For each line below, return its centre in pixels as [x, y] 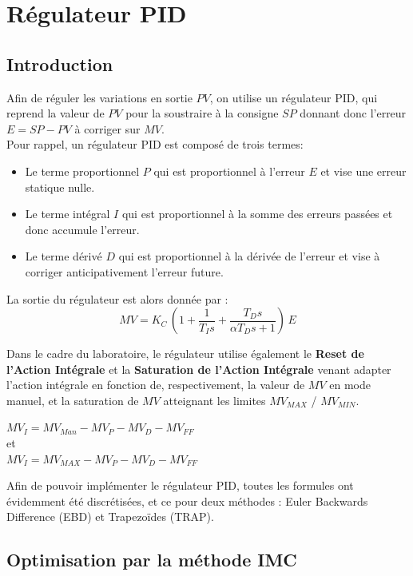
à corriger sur [107, 128]
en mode [350, 385]
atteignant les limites [214, 400]
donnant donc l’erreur [353, 113]
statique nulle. [60, 187]
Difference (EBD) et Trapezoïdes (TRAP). [110, 516]
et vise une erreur [363, 171]
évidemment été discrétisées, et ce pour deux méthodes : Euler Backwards [187, 501]
